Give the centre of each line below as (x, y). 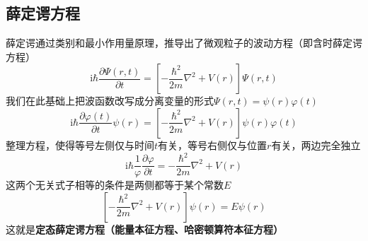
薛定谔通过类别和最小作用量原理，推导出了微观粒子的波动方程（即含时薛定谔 (184, 43)
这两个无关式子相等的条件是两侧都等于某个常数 (115, 185)
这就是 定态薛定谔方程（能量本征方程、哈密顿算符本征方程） (144, 229)
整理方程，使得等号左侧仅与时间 (80, 145)
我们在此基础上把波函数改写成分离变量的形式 (110, 101)
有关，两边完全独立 (316, 145)
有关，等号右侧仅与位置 (213, 145)
